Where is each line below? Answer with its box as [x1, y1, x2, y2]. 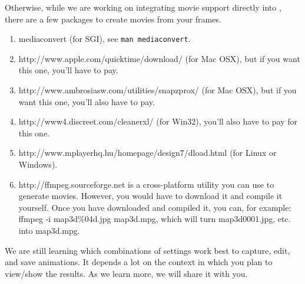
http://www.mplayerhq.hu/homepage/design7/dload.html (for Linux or [18, 146, 277, 159]
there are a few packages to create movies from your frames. [5, 12, 221, 25]
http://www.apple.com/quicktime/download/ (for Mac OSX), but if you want [18, 52, 300, 64]
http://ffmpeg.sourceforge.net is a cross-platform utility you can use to [18, 178, 274, 190]
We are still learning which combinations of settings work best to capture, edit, [5, 244, 290, 256]
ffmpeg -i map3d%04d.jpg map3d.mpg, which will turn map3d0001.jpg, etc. [18, 213, 291, 225]
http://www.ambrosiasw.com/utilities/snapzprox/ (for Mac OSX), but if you [18, 84, 297, 96]
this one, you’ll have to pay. [18, 64, 118, 76]
